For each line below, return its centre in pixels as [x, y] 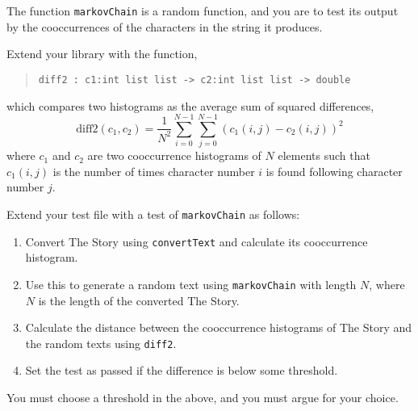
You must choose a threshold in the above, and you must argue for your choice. [203, 397]
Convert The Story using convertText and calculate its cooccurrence [196, 241]
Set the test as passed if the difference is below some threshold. [182, 370]
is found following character [334, 171]
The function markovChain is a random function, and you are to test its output [203, 10]
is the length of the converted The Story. [139, 300]
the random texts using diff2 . [101, 343]
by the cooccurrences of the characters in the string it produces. [165, 26]
